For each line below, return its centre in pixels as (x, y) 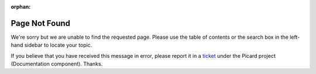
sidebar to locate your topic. (58, 45)
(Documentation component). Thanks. (57, 64)
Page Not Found (40, 23)
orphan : (21, 7)
